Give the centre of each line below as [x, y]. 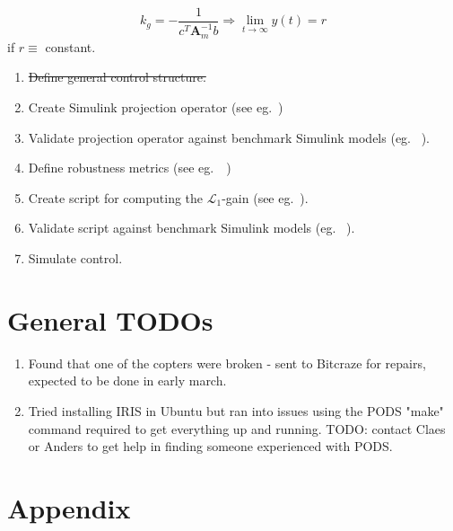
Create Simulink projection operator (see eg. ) [156, 107]
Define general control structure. [117, 77]
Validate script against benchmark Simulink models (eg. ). [192, 228]
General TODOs [110, 319]
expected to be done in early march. [127, 381]
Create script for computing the [116, 197]
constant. [70, 46]
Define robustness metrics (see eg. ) [130, 168]
